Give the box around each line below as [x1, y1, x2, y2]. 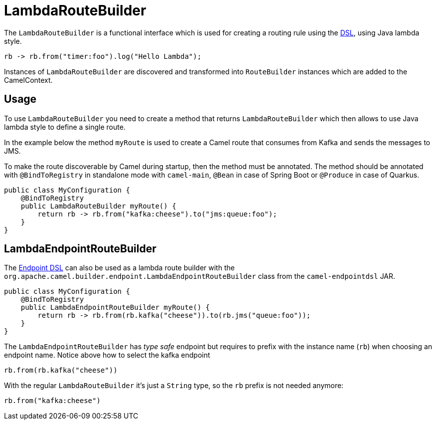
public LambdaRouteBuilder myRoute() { [20, 202, 176, 210]
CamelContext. [4, 75, 53, 84]
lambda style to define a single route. [4, 122, 126, 131]
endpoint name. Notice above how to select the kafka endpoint [4, 351, 210, 360]
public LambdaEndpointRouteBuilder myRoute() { [20, 303, 210, 312]
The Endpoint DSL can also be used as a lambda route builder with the [4, 263, 235, 272]
